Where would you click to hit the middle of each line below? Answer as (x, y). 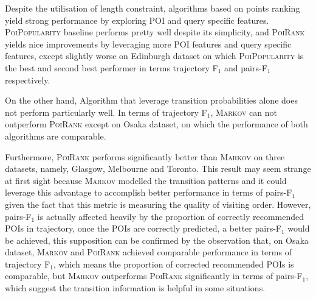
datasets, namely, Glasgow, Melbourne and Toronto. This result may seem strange (158, 169)
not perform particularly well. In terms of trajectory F (106, 112)
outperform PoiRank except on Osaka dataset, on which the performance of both (156, 124)
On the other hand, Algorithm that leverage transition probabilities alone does (151, 100)
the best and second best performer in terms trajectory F (112, 67)
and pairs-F (246, 67)
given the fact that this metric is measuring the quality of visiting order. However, (158, 204)
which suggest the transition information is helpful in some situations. (135, 288)
